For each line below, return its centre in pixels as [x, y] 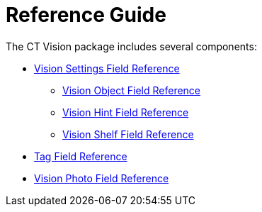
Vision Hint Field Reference [126, 112]
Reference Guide [86, 15]
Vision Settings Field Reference [107, 68]
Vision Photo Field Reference [102, 178]
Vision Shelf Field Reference [128, 134]
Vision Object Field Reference [132, 90]
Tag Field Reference [81, 156]
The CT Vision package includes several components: [131, 46]
